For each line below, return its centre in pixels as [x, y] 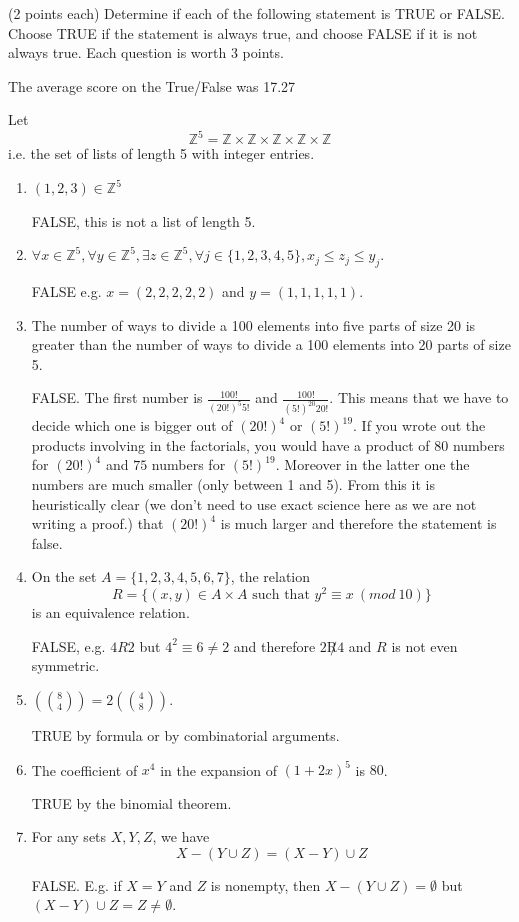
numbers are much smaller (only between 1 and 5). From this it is [233, 484]
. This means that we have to [419, 397]
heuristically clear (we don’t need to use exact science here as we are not [254, 503]
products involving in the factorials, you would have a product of [230, 444]
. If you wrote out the [419, 425]
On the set [64, 576]
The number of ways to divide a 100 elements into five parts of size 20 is [253, 324]
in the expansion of [218, 769]
